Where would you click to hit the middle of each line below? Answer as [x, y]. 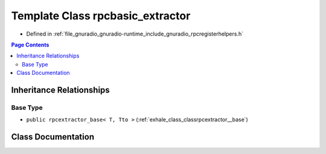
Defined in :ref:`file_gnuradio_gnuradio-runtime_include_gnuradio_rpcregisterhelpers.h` [135, 34]
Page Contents [30, 45]
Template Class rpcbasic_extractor [101, 16]
